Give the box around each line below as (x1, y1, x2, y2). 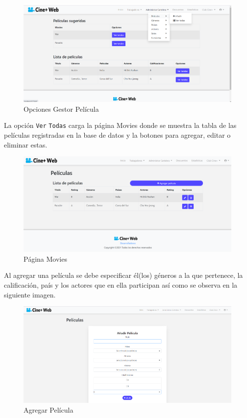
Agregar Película (24, 404, 74, 415)
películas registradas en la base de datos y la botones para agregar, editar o (4, 130, 231, 140)
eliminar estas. (4, 139, 48, 149)
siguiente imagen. (4, 289, 56, 299)
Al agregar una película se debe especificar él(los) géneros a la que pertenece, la (4, 270, 243, 280)
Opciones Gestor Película (24, 103, 99, 114)
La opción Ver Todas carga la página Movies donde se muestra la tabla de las (4, 120, 237, 130)
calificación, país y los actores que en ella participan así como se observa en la (4, 280, 238, 290)
